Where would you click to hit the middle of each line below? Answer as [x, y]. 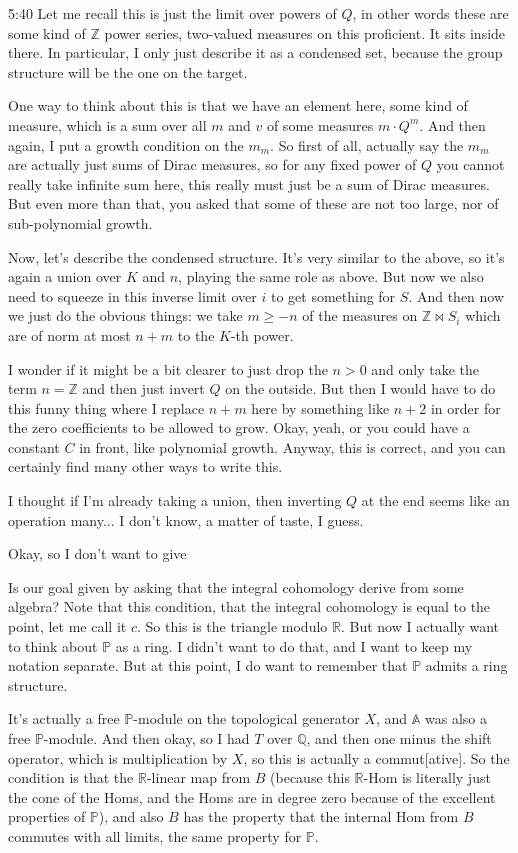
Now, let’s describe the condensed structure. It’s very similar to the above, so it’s [256, 256]
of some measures [320, 124]
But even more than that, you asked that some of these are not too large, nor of [253, 203]
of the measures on [360, 315]
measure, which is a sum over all [107, 124]
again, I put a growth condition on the [126, 144]
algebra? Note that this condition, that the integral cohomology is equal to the [249, 606]
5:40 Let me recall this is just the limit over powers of [172, 13]
